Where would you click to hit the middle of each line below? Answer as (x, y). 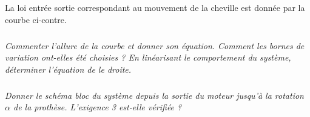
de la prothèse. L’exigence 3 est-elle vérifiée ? (97, 107)
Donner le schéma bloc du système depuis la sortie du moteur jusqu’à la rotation (154, 95)
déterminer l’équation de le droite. (68, 69)
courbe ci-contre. (36, 19)
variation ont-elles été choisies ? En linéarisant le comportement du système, (148, 57)
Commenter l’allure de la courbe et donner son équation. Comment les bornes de (155, 45)
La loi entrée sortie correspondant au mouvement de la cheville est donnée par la (155, 7)
